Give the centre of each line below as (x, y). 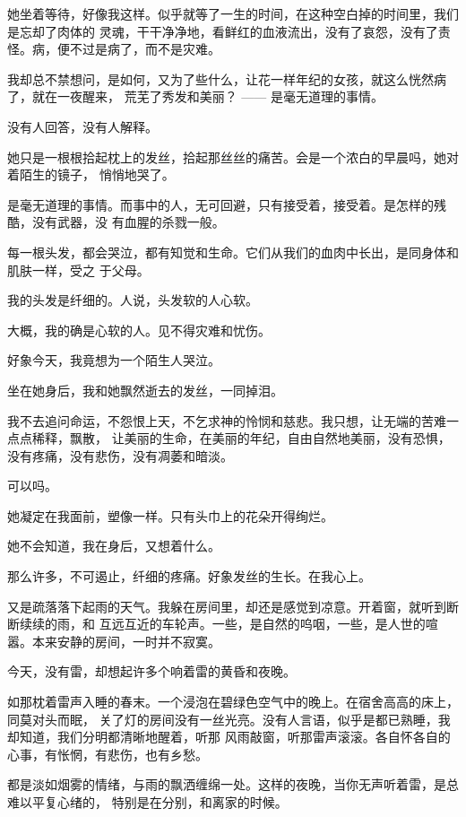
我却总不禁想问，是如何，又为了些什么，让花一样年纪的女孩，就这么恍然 (220, 78)
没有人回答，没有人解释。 (82, 126)
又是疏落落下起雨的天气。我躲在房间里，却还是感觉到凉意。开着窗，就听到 (227, 606)
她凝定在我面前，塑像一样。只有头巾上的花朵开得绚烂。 (170, 515)
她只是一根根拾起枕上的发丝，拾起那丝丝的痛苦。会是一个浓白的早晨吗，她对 (233, 156)
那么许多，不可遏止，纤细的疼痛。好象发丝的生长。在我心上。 (189, 576)
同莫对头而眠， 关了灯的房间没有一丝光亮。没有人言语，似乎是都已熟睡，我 (229, 719)
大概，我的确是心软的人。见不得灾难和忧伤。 (139, 330)
